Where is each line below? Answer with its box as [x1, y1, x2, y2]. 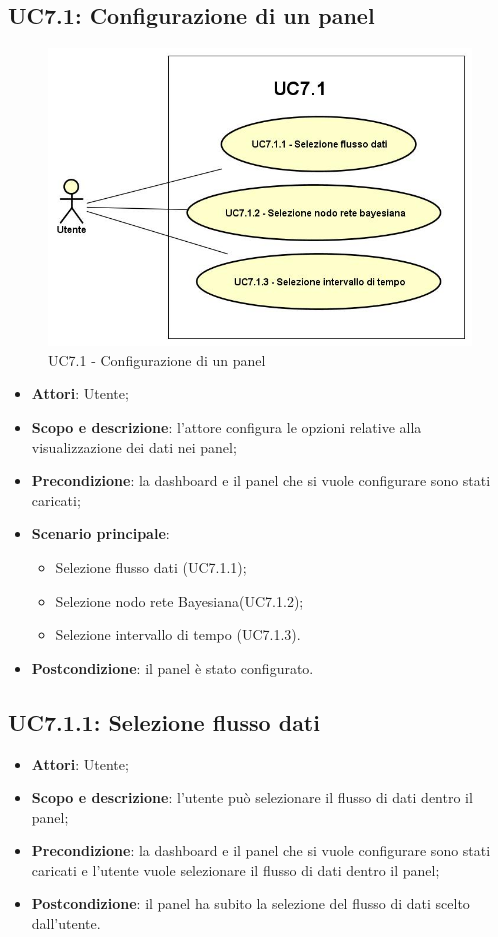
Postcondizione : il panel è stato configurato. [31, 657, 314, 678]
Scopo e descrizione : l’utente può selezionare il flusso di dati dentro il [31, 787, 473, 808]
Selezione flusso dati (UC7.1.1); [55, 556, 247, 577]
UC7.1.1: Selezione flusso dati [8, 706, 320, 737]
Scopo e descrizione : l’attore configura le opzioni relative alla [31, 416, 422, 437]
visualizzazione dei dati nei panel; [31, 436, 237, 457]
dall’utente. [31, 913, 101, 934]
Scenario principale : [31, 523, 170, 544]
